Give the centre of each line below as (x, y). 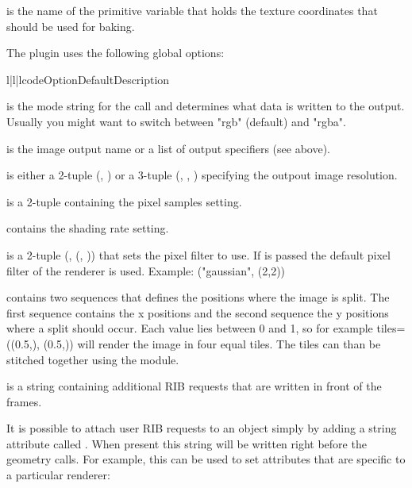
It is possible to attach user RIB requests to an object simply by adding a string (202, 428)
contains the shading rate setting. (88, 228)
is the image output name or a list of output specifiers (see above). (168, 148)
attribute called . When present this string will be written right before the (187, 443)
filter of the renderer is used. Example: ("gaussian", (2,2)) (146, 270)
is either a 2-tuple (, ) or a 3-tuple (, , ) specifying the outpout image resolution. (202, 175)
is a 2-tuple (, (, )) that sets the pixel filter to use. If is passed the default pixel (198, 254)
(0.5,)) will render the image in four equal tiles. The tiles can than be (212, 343)
